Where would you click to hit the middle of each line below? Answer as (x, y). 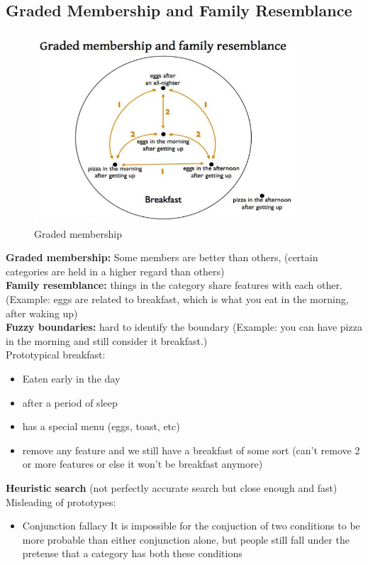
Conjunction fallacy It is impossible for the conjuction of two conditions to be (191, 526)
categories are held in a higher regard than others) (115, 271)
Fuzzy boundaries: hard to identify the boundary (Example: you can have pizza (184, 327)
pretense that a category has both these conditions (132, 553)
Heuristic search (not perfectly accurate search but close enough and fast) (172, 487)
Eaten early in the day (71, 378)
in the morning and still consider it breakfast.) (107, 340)
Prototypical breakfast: (56, 355)
